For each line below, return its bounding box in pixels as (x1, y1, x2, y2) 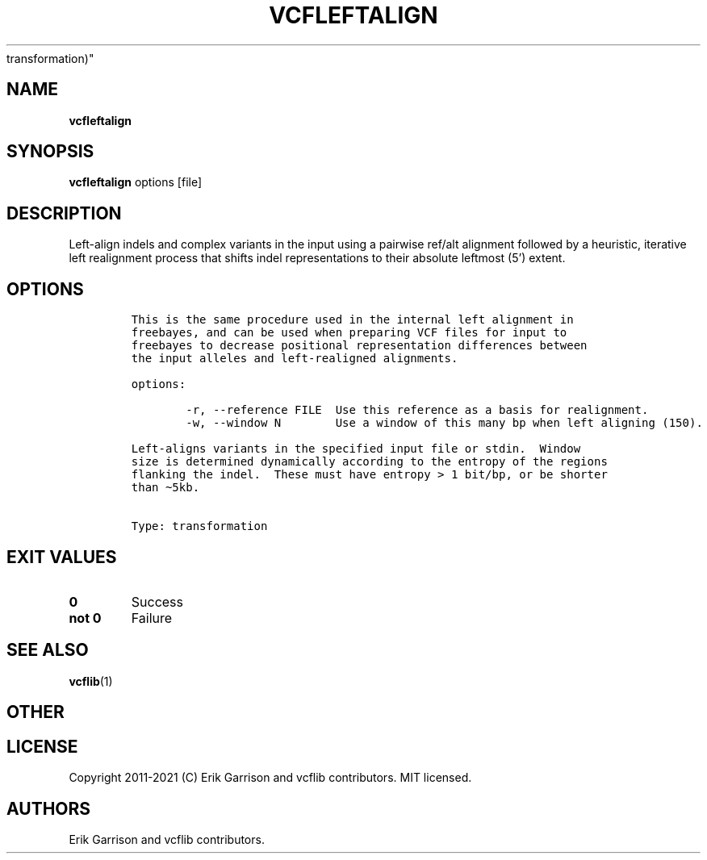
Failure (131, 609, 173, 626)
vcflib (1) (69, 674, 113, 688)
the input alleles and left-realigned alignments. (131, 352, 458, 365)
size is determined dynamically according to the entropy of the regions (131, 455, 608, 469)
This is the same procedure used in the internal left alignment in (131, 313, 574, 327)
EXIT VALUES (6, 546, 117, 567)
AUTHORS (6, 798, 91, 819)
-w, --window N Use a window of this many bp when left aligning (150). (186, 416, 703, 430)
